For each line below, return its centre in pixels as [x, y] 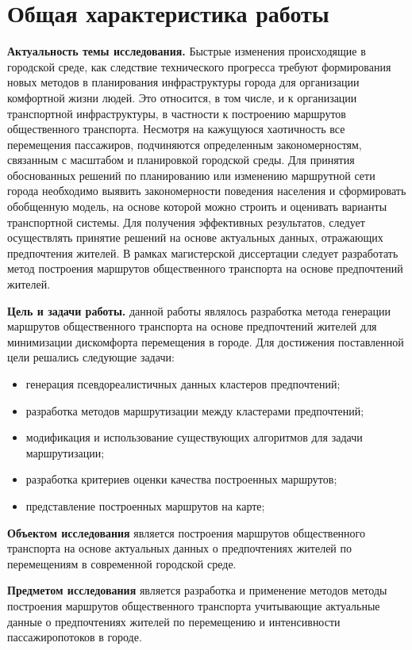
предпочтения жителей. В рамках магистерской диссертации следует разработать [203, 252]
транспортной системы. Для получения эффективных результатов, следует [186, 222]
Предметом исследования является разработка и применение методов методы [197, 590]
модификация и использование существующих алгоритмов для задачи [194, 437]
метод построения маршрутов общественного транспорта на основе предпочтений [205, 268]
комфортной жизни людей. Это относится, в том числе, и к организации [182, 97]
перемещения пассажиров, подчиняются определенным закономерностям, [185, 144]
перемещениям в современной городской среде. [122, 563]
